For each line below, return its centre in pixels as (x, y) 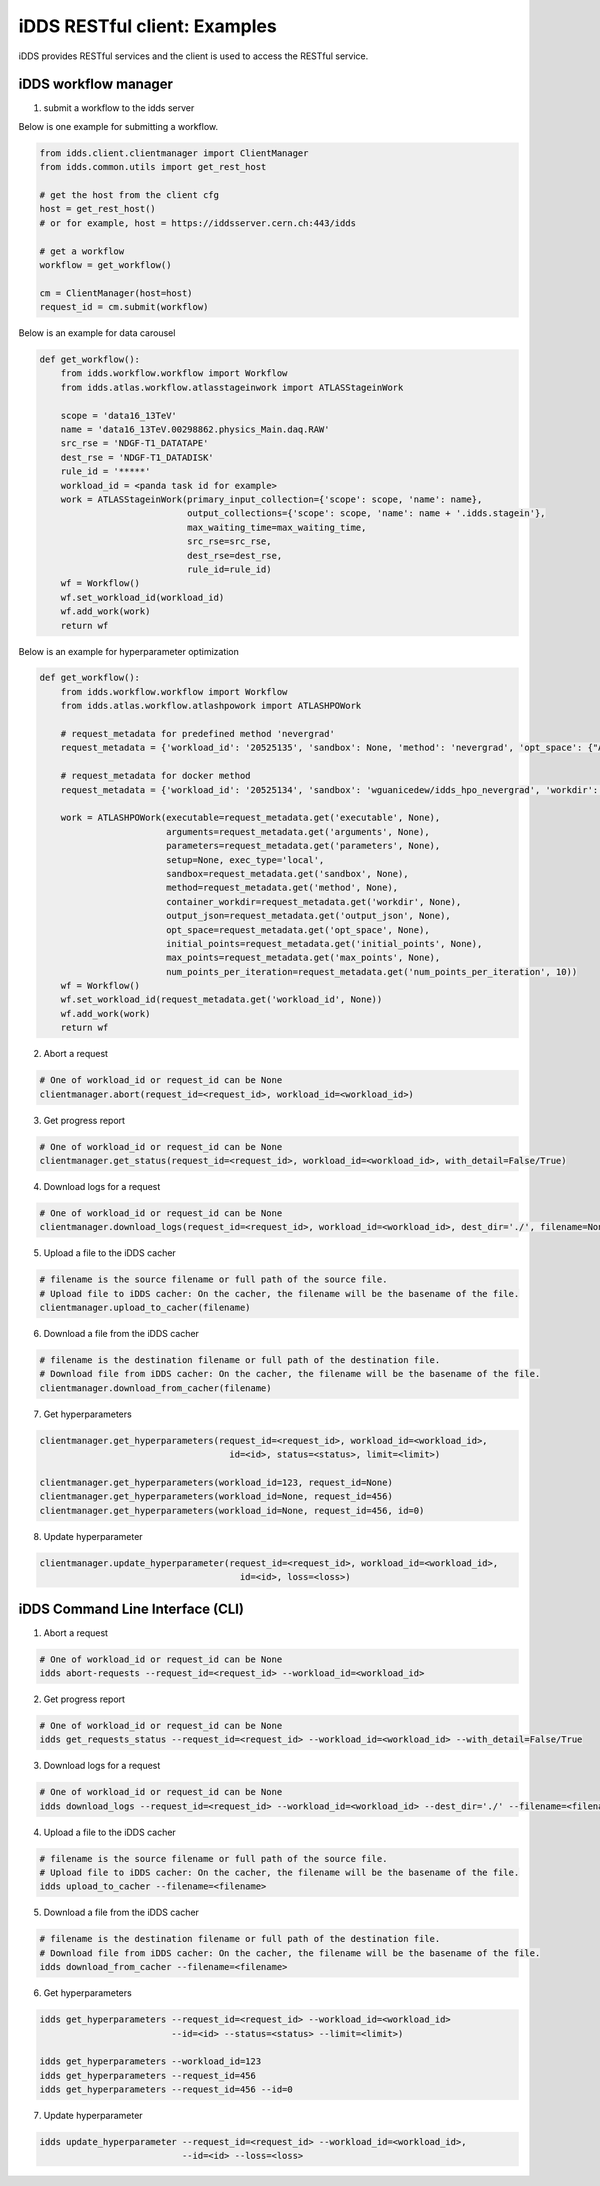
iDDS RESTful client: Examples (147, 26)
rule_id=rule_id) (229, 569)
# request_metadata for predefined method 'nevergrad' (197, 734)
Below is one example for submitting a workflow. (118, 126)
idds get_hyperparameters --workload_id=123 (150, 2061)
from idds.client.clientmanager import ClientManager (174, 153)
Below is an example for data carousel (97, 333)
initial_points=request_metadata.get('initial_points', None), (324, 943)
